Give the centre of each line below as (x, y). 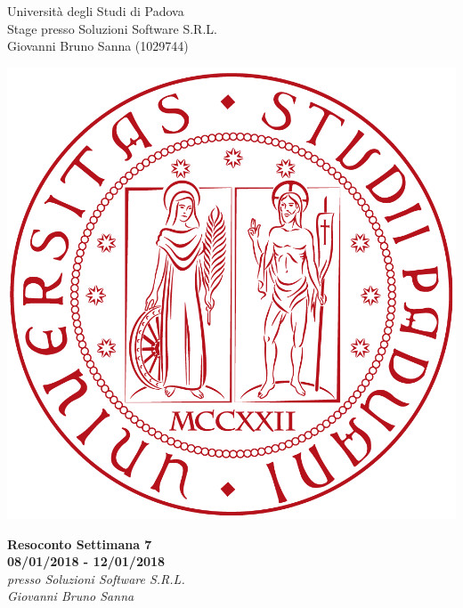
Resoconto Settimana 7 (80, 543)
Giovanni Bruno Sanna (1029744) (98, 46)
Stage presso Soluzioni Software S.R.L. (112, 28)
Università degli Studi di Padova (96, 11)
